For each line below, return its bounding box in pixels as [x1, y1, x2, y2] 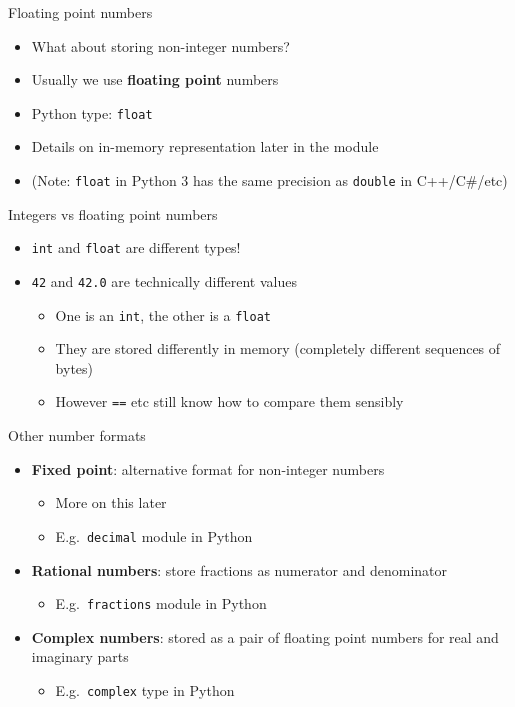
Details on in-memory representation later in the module [31, 136, 379, 157]
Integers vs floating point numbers [8, 203, 218, 224]
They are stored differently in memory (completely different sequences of [55, 338, 501, 359]
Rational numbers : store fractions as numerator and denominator [31, 559, 448, 580]
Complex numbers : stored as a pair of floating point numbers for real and [31, 626, 499, 647]
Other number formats [8, 425, 146, 446]
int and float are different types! [31, 237, 241, 258]
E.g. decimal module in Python [55, 525, 253, 546]
